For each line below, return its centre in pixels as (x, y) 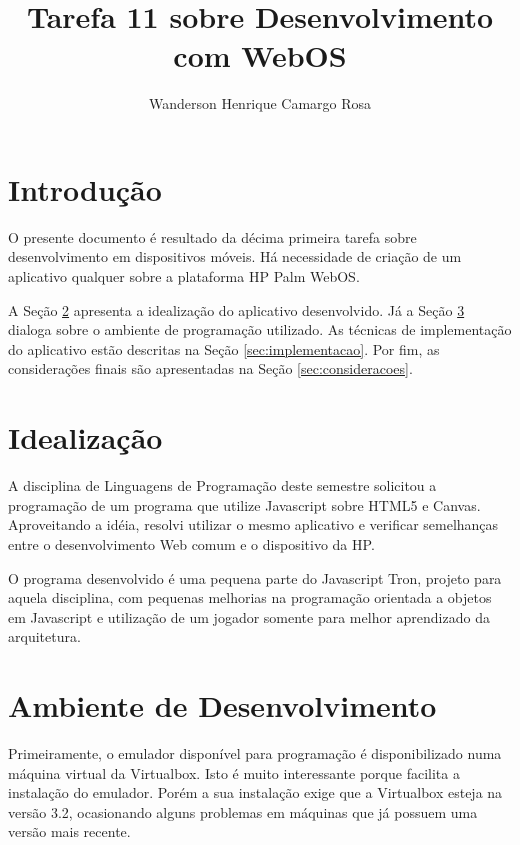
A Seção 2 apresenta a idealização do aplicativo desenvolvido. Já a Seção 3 (236, 309)
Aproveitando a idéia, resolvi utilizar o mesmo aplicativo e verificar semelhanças (253, 524)
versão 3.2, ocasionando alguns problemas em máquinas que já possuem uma (243, 811)
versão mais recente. (69, 831)
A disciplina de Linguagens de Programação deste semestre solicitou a (222, 485)
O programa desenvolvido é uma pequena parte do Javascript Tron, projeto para (255, 577)
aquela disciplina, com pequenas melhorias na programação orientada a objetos (250, 597)
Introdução (85, 188)
